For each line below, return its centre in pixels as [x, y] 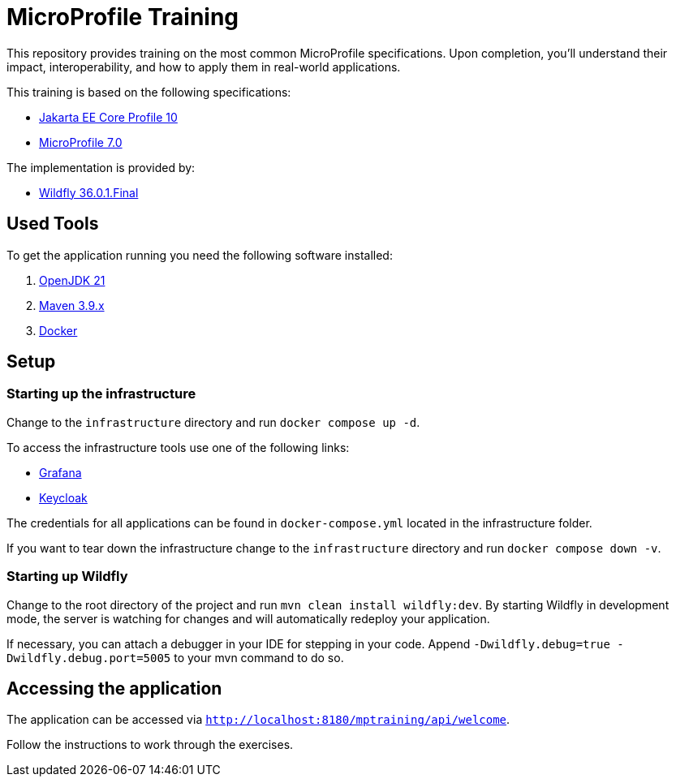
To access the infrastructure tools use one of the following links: [178, 447]
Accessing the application [114, 688]
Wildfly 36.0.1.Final [89, 192]
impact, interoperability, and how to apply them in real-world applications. [204, 67]
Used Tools [53, 224]
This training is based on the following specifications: [149, 92]
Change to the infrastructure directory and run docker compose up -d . [213, 422]
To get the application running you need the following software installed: [200, 255]
